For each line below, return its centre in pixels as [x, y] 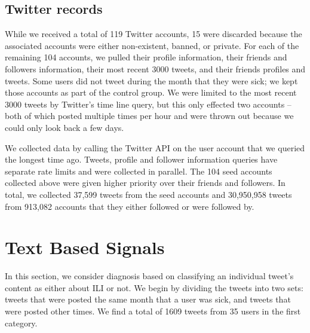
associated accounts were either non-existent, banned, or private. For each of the [152, 45]
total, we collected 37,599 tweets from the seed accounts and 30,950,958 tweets [148, 194]
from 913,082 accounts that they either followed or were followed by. [130, 206]
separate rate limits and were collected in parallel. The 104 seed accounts [139, 171]
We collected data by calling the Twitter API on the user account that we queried [155, 147]
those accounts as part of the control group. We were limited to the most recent [151, 92]
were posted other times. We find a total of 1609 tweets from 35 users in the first [153, 311]
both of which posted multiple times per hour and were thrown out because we [149, 116]
